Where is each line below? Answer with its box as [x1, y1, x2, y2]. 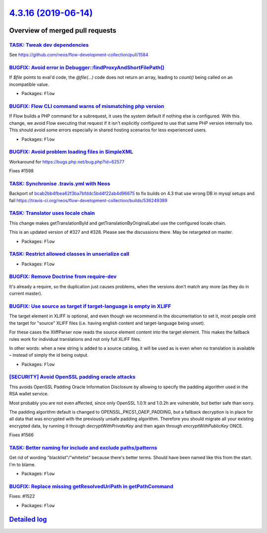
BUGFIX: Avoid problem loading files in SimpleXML [9, 149, 133, 156]
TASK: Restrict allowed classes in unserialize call [9, 251, 130, 258]
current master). [9, 290, 43, 297]
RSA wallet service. [9, 391, 49, 397]
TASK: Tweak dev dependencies [9, 41, 89, 48]
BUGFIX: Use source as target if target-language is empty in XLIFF [9, 303, 171, 310]
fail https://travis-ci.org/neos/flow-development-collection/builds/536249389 [9, 197, 168, 203]
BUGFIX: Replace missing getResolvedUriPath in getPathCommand [9, 483, 174, 490]
